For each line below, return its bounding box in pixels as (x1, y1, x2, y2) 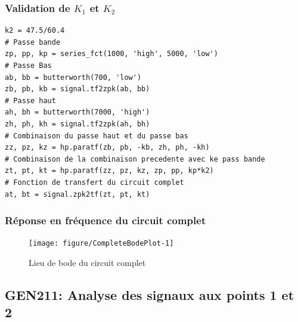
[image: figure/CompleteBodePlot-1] (29, 239, 174, 248)
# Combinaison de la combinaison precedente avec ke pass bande (5, 154, 265, 163)
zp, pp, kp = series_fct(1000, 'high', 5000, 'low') (5, 49, 218, 58)
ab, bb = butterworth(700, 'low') (5, 73, 142, 82)
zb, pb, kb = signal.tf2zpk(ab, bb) (5, 85, 150, 94)
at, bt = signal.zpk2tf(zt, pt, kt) (5, 190, 150, 199)
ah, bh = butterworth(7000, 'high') (5, 108, 150, 117)
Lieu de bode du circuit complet (29, 256, 146, 268)
